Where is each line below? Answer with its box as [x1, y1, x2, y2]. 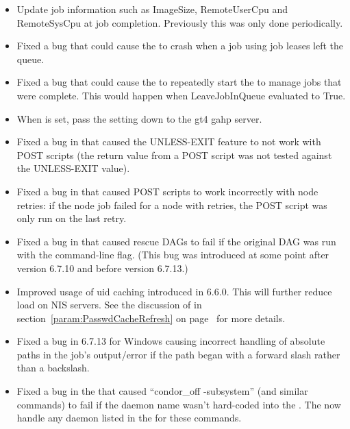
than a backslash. [16, 360, 90, 375]
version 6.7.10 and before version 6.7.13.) [16, 260, 188, 275]
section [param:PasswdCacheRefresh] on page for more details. [16, 310, 286, 325]
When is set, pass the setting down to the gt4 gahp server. [16, 111, 262, 125]
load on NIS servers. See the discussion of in [16, 297, 202, 312]
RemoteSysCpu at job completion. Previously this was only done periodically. [16, 15, 343, 29]
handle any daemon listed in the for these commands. [16, 410, 242, 425]
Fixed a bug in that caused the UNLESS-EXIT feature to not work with [16, 134, 321, 149]
